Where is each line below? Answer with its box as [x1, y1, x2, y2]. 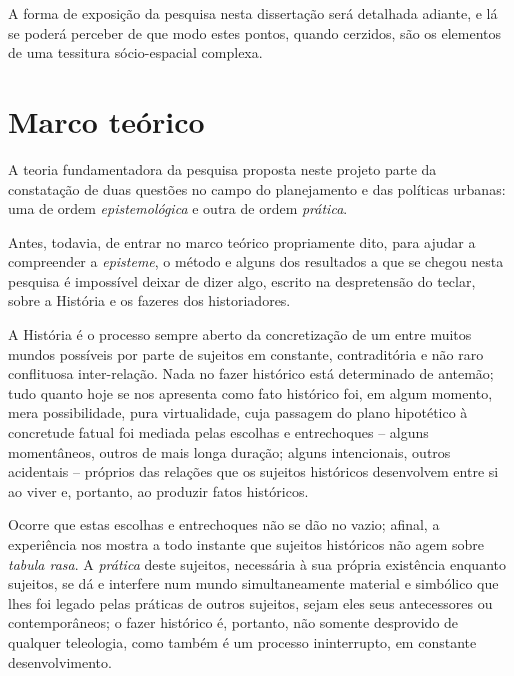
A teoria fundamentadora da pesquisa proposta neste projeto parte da [8, 158, 437, 179]
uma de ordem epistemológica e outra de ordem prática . [8, 198, 348, 219]
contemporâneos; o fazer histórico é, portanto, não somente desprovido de [8, 612, 459, 633]
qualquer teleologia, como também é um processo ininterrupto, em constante [8, 631, 477, 652]
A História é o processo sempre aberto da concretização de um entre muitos [8, 324, 472, 345]
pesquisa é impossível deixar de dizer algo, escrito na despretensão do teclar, [8, 270, 476, 291]
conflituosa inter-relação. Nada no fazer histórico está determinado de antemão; [8, 363, 494, 384]
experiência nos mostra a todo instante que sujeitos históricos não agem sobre [8, 534, 484, 554]
